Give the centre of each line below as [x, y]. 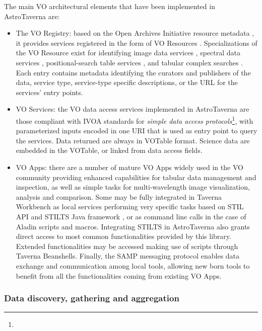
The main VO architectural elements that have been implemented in [110, 6]
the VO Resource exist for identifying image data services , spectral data [128, 53]
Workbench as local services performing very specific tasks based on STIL [130, 206]
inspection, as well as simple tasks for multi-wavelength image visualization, [133, 187]
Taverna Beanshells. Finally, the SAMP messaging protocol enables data [128, 256]
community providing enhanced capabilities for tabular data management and [136, 177]
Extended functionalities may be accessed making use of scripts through [127, 246]
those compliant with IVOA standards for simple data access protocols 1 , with [135, 120]
